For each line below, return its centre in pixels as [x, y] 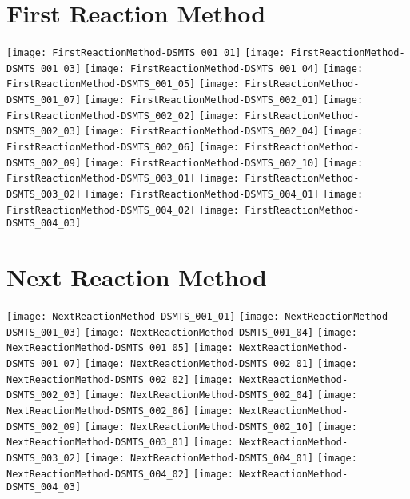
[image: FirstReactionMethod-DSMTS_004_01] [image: [224, 195]
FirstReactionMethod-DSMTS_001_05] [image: [123, 84]
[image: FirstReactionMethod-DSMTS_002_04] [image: [224, 132]
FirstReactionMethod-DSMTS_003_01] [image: [123, 179]
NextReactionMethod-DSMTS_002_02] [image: [120, 379]
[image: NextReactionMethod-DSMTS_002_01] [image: [221, 364]
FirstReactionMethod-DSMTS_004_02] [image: [123, 210]
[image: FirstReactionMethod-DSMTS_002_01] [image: [224, 100]
